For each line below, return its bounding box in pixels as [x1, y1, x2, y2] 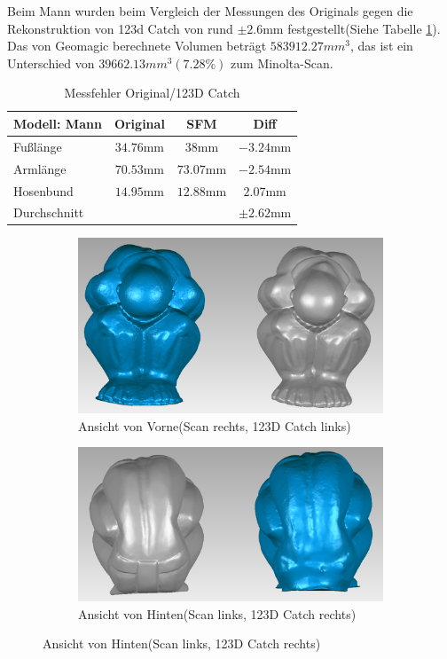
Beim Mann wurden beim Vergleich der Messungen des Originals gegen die [7, 2, 413, 20]
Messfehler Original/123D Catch [64, 83, 240, 102]
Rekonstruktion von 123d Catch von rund [7, 19, 233, 37]
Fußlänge [13, 137, 62, 155]
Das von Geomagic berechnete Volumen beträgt [7, 36, 267, 55]
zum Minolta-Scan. [231, 53, 333, 72]
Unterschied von [7, 53, 95, 72]
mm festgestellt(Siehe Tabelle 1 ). [263, 19, 441, 37]
